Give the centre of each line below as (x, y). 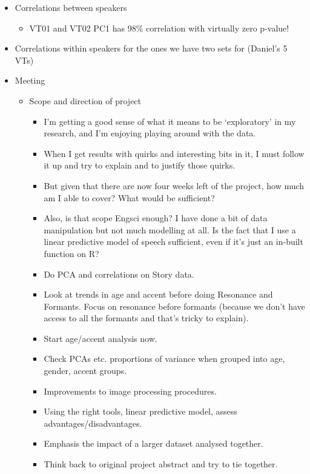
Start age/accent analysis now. (101, 338)
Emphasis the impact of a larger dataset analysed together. (153, 443)
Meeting (30, 80)
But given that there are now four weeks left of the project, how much (174, 185)
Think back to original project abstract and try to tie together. (161, 464)
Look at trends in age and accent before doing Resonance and (158, 294)
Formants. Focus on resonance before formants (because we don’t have (174, 306)
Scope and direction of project (85, 100)
